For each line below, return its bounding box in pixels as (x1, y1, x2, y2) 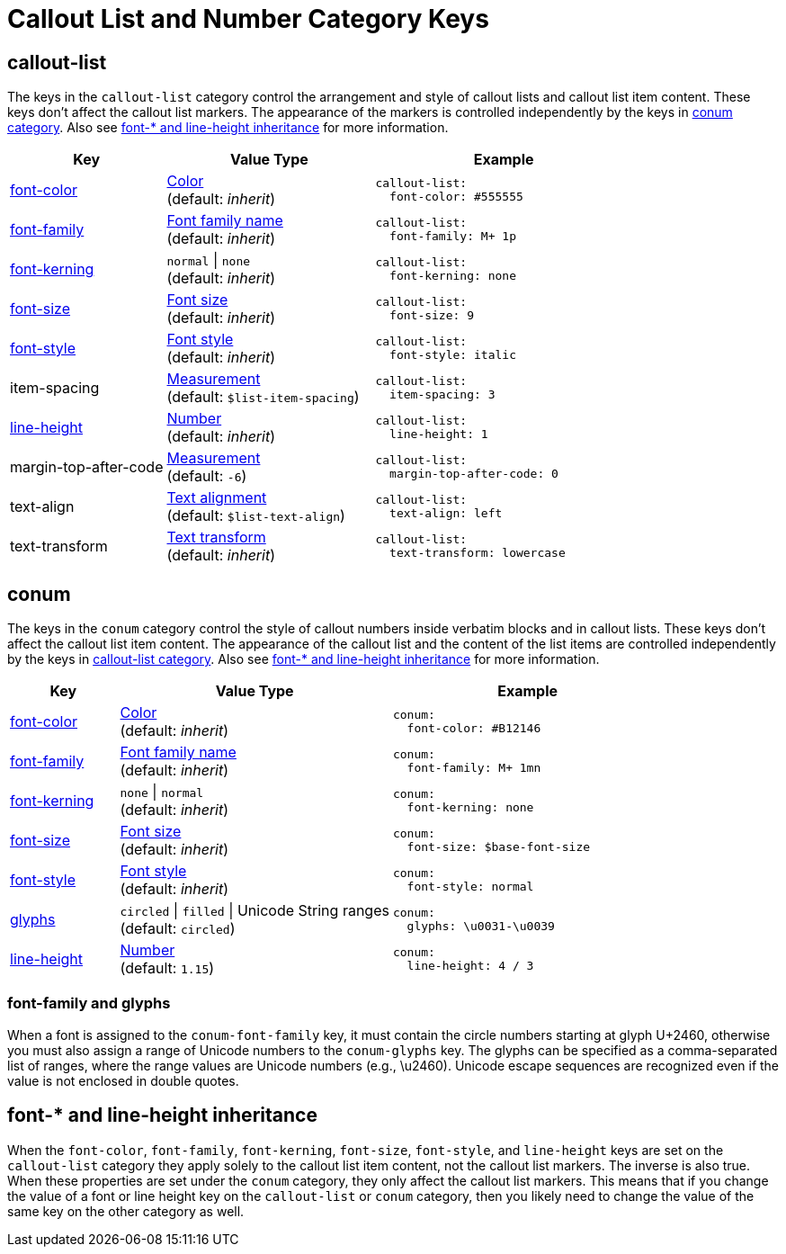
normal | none (166, 251, 251, 270)
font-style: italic (389, 348, 516, 363)
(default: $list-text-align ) (166, 506, 345, 525)
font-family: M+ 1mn (406, 761, 541, 775)
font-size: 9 (389, 309, 474, 323)
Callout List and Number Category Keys (7, 4, 489, 34)
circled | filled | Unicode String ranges (120, 901, 389, 920)
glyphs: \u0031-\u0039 (406, 919, 555, 934)
